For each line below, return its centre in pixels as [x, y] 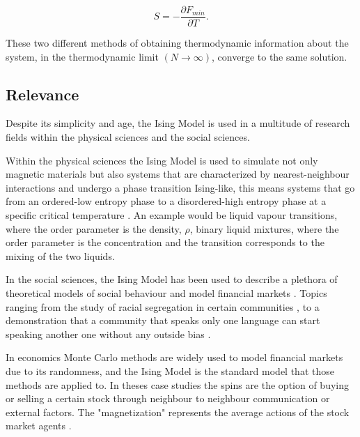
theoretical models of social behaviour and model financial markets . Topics [166, 292]
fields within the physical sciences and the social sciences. [128, 137]
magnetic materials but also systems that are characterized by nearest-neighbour [178, 174]
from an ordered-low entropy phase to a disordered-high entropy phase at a [166, 201]
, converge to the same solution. [280, 56]
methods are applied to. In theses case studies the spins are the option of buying [178, 384]
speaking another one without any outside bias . [108, 333]
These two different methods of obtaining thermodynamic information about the [177, 43]
